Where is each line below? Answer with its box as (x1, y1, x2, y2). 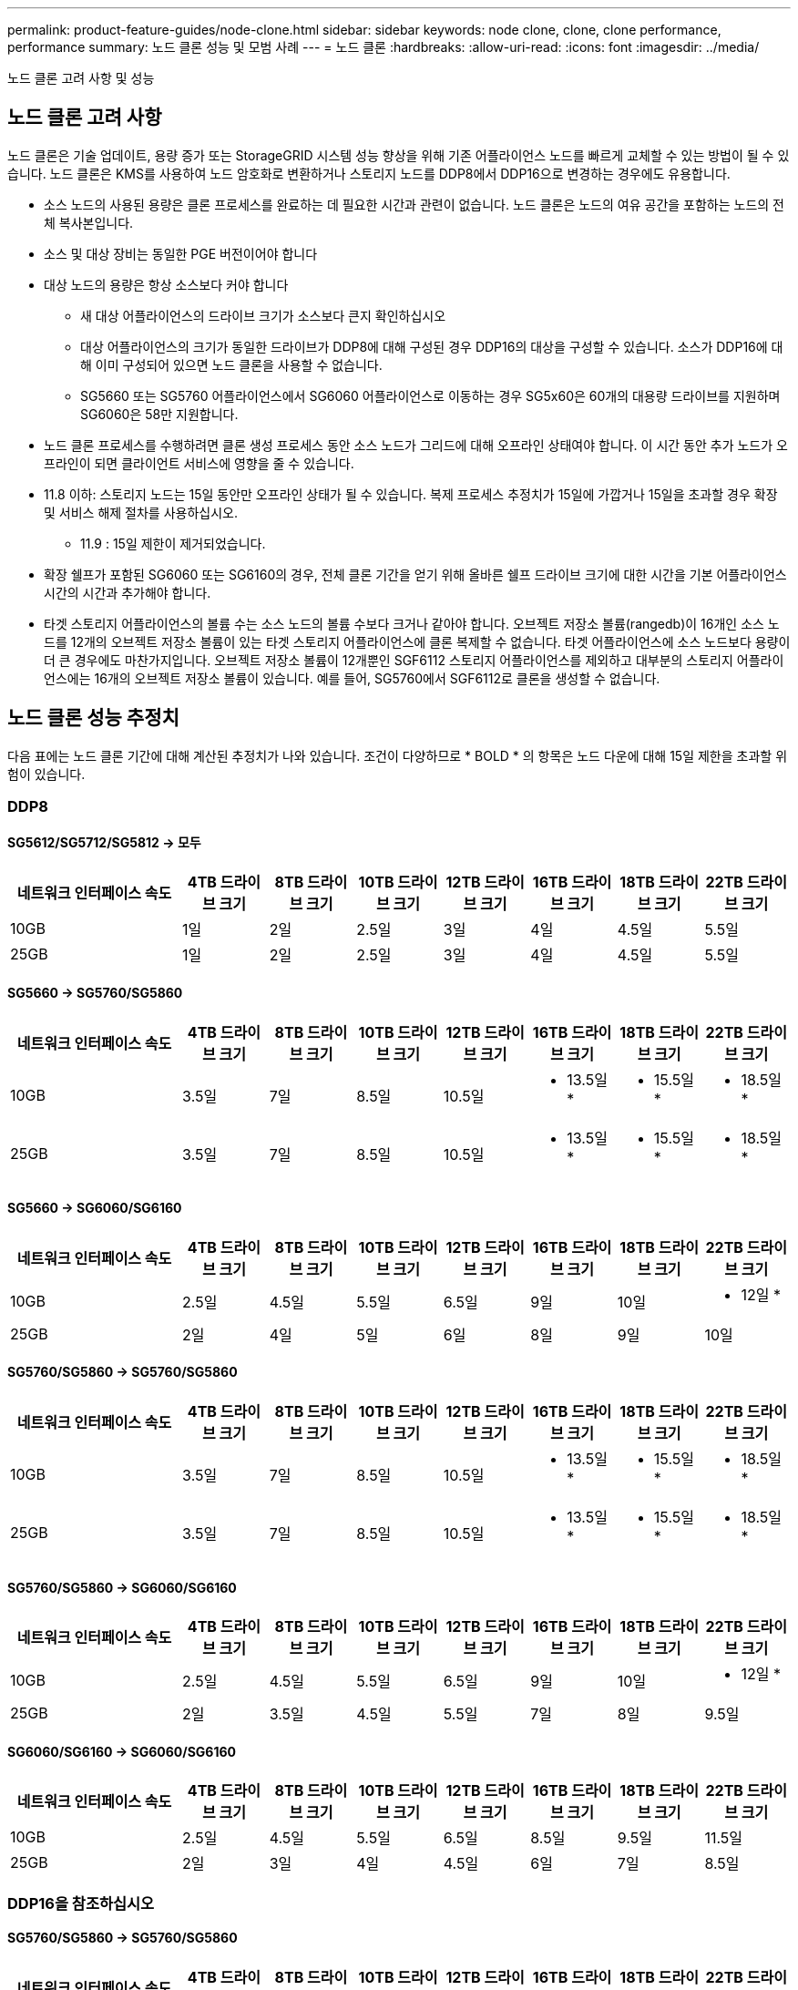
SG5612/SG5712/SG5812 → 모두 (7, 834, 201, 850)
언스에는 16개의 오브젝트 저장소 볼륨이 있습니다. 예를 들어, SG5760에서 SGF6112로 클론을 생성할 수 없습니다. (44, 670, 660, 686)
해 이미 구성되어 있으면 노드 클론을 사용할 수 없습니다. (80, 356, 383, 373)
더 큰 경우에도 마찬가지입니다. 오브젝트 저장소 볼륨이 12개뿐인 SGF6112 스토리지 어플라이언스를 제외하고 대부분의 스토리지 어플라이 (44, 651, 784, 668)
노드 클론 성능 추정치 (7, 706, 179, 730)
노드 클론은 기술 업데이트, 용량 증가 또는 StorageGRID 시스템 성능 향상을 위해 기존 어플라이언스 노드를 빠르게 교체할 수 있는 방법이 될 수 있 (7, 147, 790, 163)
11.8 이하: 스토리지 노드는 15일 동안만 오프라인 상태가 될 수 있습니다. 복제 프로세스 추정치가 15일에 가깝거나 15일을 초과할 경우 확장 (44, 486, 778, 502)
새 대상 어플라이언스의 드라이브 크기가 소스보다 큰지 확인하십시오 (80, 307, 446, 323)
